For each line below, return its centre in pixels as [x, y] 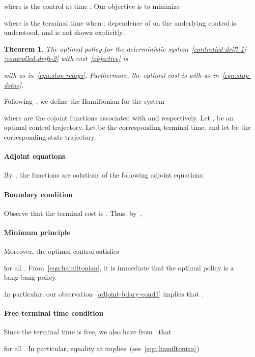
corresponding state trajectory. [50, 136]
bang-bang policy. [30, 277]
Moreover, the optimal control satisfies [62, 251]
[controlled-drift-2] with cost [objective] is [66, 58]
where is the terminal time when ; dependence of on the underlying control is [120, 22]
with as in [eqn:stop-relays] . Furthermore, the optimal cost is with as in [112, 74]
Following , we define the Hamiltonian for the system [84, 101]
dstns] [13, 84]
